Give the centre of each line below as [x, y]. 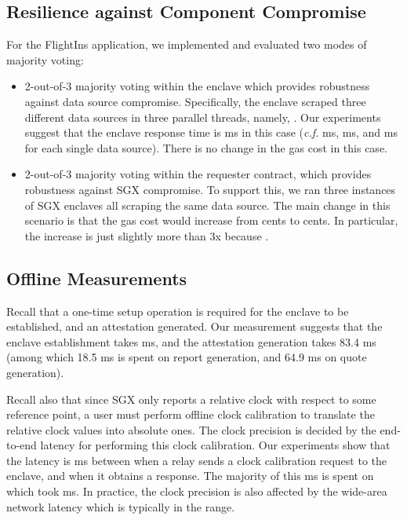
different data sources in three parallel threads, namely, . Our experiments [203, 117]
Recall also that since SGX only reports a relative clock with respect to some [191, 399]
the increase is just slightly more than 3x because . [147, 235]
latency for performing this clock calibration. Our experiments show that [215, 445]
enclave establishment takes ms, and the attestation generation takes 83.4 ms [191, 341]
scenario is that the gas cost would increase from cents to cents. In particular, [211, 220]
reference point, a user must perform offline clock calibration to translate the [191, 414]
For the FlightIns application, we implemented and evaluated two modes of [187, 44]
